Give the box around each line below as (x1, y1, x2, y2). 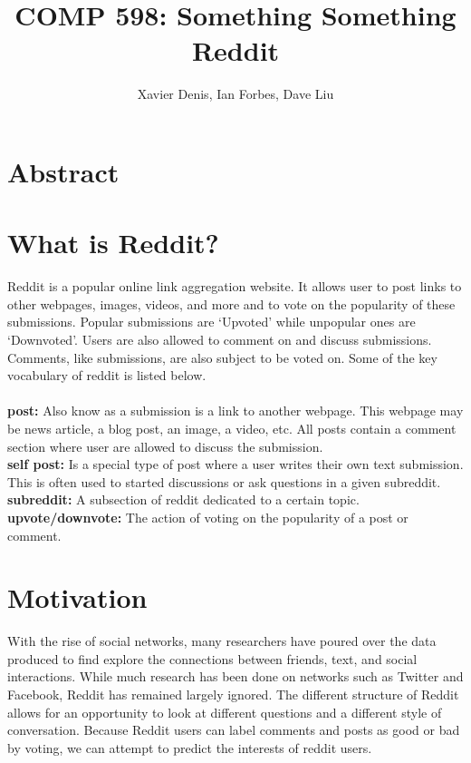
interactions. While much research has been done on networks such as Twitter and (7, 667, 464, 686)
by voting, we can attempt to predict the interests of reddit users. (7, 738, 372, 757)
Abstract (7, 152, 120, 190)
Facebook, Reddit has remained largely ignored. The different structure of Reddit (7, 685, 459, 704)
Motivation (7, 579, 148, 616)
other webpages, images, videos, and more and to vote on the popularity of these (7, 294, 456, 313)
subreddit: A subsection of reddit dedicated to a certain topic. (7, 490, 360, 509)
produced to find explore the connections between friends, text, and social (7, 649, 418, 668)
